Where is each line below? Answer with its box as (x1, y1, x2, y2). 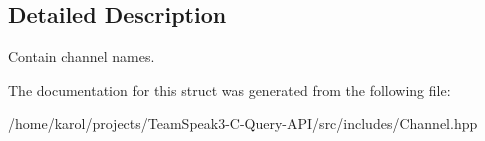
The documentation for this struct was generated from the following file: (8, 79, 451, 100)
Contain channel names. (8, 46, 155, 67)
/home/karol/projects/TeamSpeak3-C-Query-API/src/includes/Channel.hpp (8, 113, 478, 134)
